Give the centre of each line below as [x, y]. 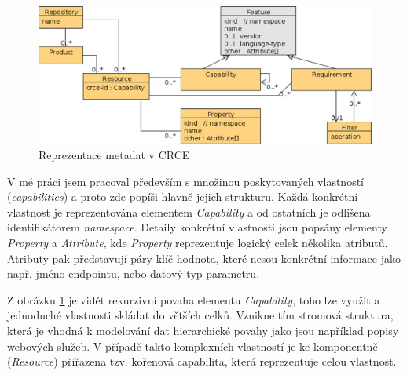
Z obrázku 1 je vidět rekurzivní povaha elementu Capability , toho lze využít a [194, 299]
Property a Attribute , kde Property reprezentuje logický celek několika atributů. [198, 243]
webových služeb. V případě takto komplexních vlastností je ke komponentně [192, 346]
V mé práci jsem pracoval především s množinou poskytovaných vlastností [185, 181]
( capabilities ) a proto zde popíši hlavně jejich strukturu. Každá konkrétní [183, 197]
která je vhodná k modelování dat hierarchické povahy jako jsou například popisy [203, 331]
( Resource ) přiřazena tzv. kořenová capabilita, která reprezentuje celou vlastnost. [202, 361]
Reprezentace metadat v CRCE [114, 155]
